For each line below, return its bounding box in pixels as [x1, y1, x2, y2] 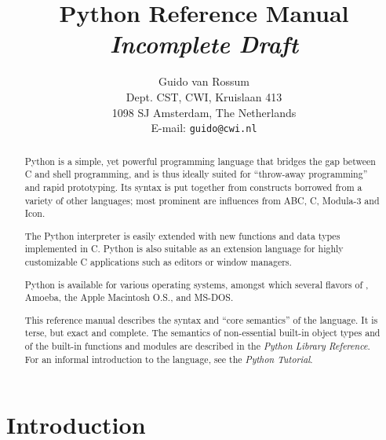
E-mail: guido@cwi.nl [151, 119, 257, 136]
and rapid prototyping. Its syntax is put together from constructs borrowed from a [24, 180, 362, 193]
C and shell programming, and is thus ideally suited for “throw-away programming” [24, 167, 368, 181]
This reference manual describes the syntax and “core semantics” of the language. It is [24, 313, 378, 326]
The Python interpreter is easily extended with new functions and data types [24, 229, 340, 242]
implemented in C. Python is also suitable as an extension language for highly [24, 242, 344, 255]
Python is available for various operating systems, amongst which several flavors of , [24, 277, 369, 291]
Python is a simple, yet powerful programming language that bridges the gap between [24, 154, 376, 167]
